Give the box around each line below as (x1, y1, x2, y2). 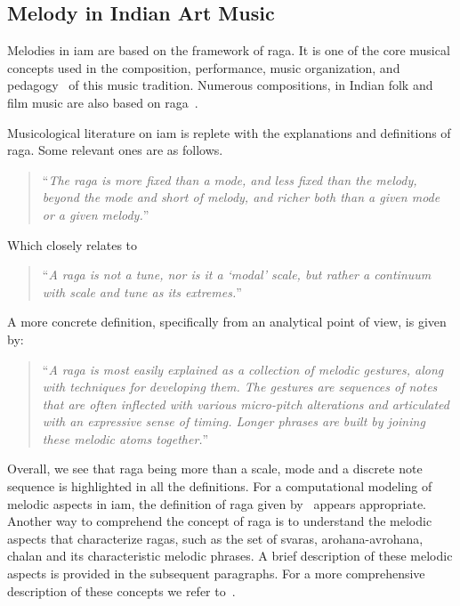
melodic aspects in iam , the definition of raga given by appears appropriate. (7, 494, 427, 513)
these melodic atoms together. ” (42, 429, 209, 448)
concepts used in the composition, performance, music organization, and (7, 58, 400, 77)
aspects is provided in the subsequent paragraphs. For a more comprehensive (7, 564, 425, 583)
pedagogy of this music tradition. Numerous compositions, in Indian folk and (7, 76, 433, 94)
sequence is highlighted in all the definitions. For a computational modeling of (7, 477, 432, 496)
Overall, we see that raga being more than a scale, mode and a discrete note (7, 459, 423, 478)
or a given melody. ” (42, 205, 149, 223)
